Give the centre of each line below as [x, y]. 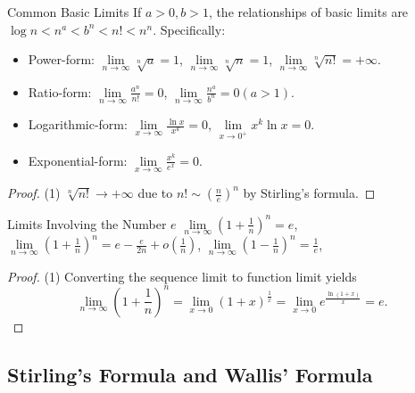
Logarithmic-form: [78, 124]
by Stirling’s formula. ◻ [309, 193]
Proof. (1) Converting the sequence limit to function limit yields [182, 276]
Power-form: [61, 59]
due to [155, 193]
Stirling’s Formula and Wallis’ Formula [190, 374]
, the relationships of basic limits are [308, 12]
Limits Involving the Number [87, 223]
